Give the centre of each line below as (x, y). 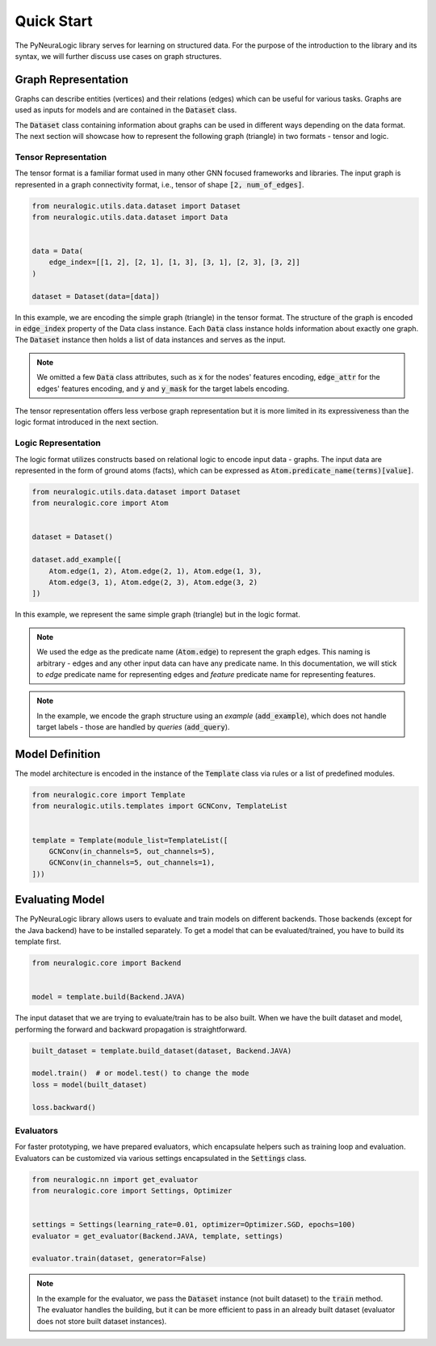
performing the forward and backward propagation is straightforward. (131, 1029)
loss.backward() (64, 1107)
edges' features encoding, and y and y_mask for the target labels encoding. (163, 389)
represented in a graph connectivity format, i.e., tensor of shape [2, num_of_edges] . (159, 184)
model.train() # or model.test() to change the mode (140, 1073)
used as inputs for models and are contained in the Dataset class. (126, 110)
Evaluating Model (60, 900)
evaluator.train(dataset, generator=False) (119, 1259)
